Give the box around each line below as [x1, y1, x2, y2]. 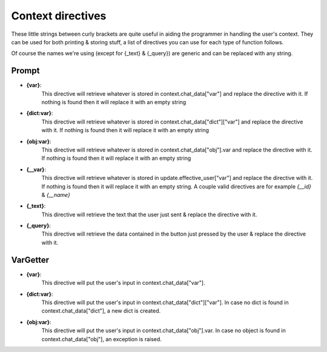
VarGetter [11, 254, 50, 265]
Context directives [11, 9, 107, 22]
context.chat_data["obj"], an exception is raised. [41, 335, 162, 342]
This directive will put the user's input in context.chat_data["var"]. [41, 279, 205, 287]
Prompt [11, 65, 40, 76]
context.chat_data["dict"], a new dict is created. [41, 307, 161, 314]
